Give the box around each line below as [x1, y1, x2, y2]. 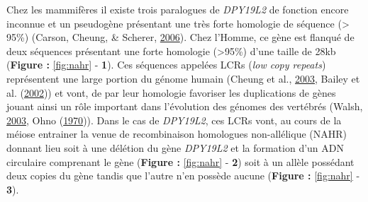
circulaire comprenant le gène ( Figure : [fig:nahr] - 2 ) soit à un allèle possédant [6, 154, 355, 169]
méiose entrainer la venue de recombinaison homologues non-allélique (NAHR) [6, 126, 347, 141]
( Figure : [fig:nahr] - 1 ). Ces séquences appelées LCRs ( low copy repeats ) [6, 57, 326, 72]
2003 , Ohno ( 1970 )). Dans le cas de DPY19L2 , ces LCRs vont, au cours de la [6, 112, 342, 127]
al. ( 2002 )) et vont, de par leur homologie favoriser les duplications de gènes [6, 85, 336, 100]
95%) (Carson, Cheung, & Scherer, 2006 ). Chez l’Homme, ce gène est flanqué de [6, 30, 355, 44]
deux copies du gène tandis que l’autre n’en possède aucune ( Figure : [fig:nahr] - [6, 168, 360, 183]
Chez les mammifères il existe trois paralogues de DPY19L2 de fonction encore [6, 2, 349, 16]
